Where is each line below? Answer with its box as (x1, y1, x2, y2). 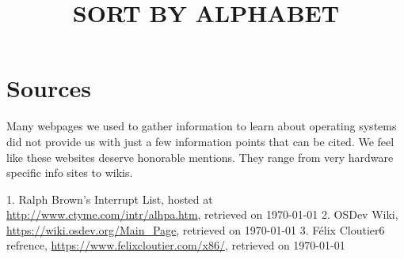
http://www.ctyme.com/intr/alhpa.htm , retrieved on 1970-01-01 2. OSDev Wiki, (6, 206, 398, 223)
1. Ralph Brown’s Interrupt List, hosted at (6, 190, 213, 207)
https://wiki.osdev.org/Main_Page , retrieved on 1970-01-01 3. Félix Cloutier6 (6, 221, 385, 238)
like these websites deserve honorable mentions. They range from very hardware (6, 148, 394, 165)
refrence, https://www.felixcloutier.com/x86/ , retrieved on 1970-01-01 (6, 237, 345, 253)
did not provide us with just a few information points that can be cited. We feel (6, 133, 394, 149)
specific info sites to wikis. (6, 164, 133, 181)
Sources (6, 72, 91, 104)
